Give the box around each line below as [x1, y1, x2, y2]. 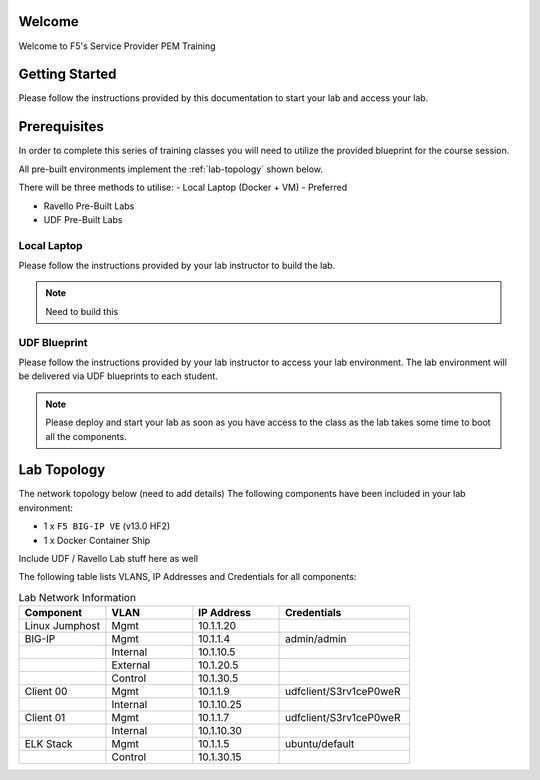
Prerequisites [18, 118, 104, 135]
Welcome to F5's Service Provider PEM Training [18, 40, 216, 52]
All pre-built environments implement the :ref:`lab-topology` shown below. [18, 163, 324, 175]
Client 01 [24, 711, 66, 725]
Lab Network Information [18, 590, 137, 604]
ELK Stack [24, 737, 74, 751]
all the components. [45, 430, 127, 442]
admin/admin [285, 632, 347, 646]
